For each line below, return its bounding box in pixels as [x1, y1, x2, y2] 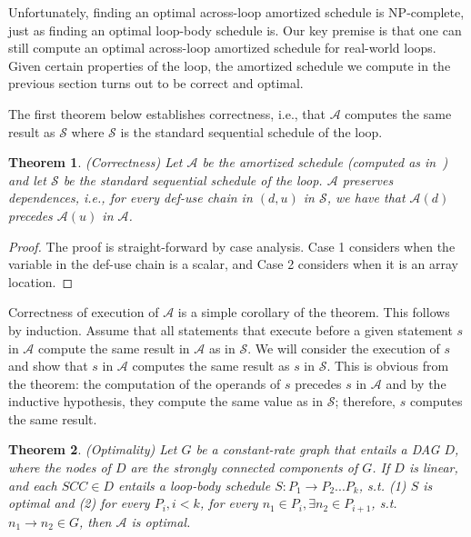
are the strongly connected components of [130, 458, 358, 477]
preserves [342, 170, 394, 189]
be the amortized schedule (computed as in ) [202, 153, 448, 172]
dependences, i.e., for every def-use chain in [8, 188, 253, 207]
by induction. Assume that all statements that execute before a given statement [8, 320, 453, 339]
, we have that [326, 188, 406, 207]
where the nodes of [8, 458, 111, 477]
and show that [8, 356, 88, 375]
